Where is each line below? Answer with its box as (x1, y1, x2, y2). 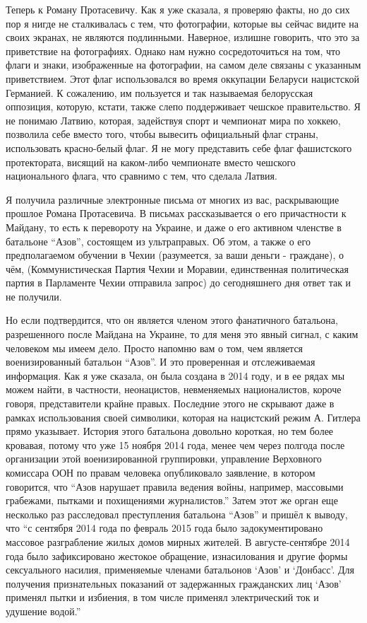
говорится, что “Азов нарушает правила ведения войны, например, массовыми (6, 479, 344, 494)
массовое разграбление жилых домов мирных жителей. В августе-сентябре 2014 (6, 534, 350, 549)
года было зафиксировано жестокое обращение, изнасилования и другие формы (6, 548, 348, 563)
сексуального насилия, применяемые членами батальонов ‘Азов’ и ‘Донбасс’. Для (6, 562, 355, 577)
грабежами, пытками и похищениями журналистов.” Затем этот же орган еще (6, 493, 338, 508)
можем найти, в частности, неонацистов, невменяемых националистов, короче (6, 382, 342, 397)
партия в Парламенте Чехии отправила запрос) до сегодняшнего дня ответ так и (6, 275, 351, 290)
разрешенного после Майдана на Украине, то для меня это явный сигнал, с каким (6, 327, 359, 342)
